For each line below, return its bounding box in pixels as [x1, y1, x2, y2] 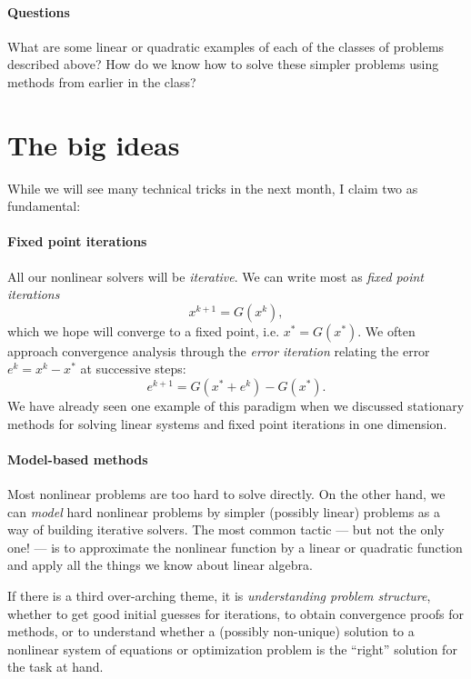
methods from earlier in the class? [7, 72, 196, 91]
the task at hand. [7, 657, 104, 676]
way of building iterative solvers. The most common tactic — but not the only [7, 520, 445, 539]
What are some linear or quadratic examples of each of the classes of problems [7, 36, 445, 55]
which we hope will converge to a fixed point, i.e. [7, 321, 280, 340]
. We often [357, 321, 416, 340]
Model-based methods [7, 449, 148, 468]
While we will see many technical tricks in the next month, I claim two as [7, 178, 418, 197]
